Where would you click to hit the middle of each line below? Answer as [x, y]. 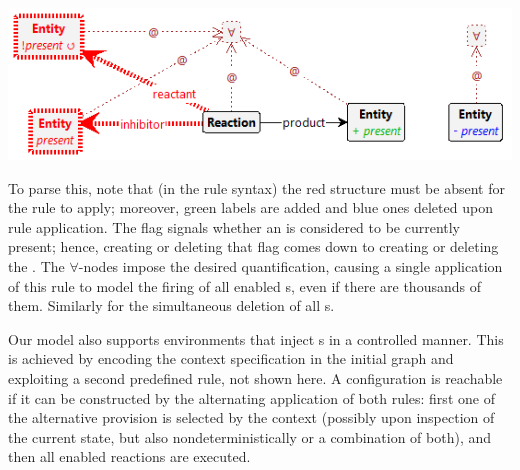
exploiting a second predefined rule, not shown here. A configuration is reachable [255, 377]
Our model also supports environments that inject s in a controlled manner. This [256, 338]
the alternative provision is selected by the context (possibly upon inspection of [251, 417]
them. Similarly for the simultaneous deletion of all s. [171, 305]
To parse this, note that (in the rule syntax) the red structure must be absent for [256, 187]
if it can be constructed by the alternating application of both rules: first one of [251, 397]
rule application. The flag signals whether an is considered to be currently [234, 226]
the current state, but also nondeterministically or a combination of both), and [250, 436]
